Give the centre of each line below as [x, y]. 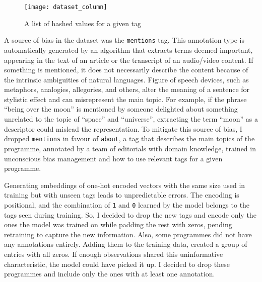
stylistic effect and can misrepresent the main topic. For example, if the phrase [125, 99]
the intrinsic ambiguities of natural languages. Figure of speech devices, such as [126, 79]
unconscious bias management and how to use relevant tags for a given [113, 158]
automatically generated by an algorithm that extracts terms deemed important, [128, 50]
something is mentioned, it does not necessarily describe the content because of [126, 70]
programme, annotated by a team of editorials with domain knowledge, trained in [130, 148]
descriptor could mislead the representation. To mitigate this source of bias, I [123, 128]
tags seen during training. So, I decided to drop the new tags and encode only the [130, 214]
